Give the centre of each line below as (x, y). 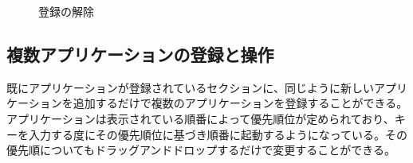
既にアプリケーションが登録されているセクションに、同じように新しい (190, 87)
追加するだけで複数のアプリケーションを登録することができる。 (240, 103)
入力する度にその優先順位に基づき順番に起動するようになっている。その (218, 134)
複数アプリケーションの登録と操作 (140, 54)
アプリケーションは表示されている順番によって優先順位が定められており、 (201, 118)
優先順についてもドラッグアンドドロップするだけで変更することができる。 (201, 150)
